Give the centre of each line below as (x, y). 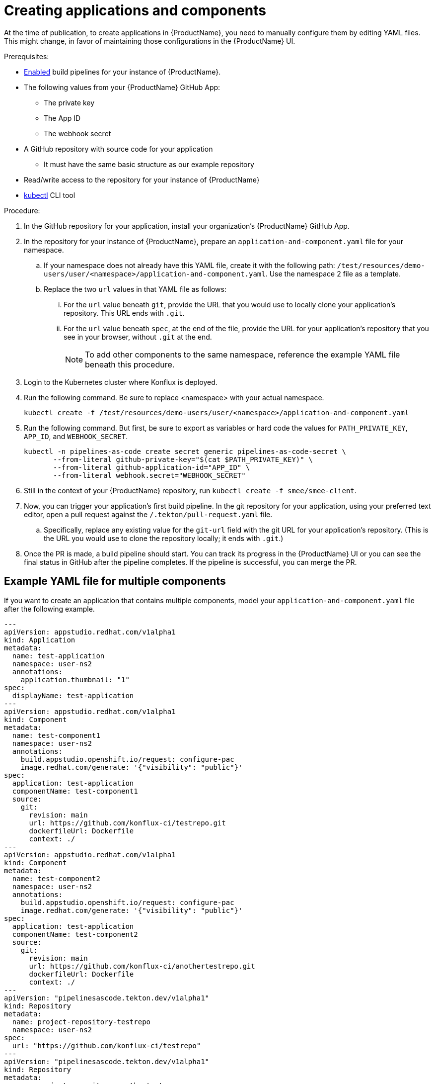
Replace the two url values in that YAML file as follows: (135, 289)
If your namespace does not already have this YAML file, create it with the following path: (189, 265)
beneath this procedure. (130, 364)
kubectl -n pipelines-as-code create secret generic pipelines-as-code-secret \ (185, 451)
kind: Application (40, 640)
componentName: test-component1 (75, 791)
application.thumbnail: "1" (75, 679)
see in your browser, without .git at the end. (138, 337)
